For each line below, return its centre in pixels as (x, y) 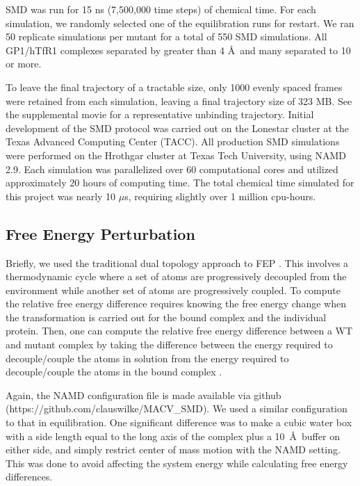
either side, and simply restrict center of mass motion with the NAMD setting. (173, 449)
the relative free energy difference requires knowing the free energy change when (176, 303)
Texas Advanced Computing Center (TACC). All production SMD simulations (173, 141)
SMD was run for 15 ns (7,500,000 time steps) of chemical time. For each (161, 9)
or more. (24, 64)
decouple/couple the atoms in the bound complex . (114, 372)
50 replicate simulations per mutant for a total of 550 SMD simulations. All (166, 37)
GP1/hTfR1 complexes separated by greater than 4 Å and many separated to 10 (178, 50)
